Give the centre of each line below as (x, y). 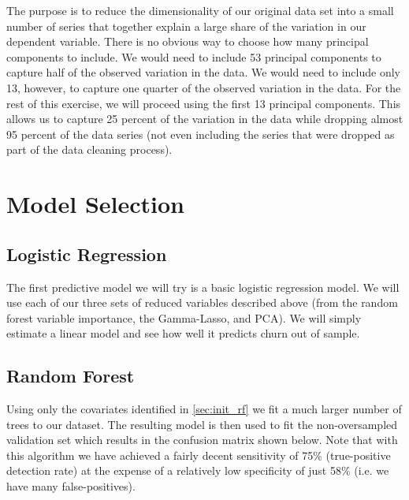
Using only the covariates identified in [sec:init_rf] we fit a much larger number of (204, 409)
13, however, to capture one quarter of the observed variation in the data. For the (204, 87)
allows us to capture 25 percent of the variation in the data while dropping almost (205, 119)
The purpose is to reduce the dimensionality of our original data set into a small (200, 10)
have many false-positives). (71, 486)
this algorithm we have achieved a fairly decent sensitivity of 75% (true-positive (199, 455)
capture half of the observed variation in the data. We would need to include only (203, 72)
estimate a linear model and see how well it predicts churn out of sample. (183, 333)
